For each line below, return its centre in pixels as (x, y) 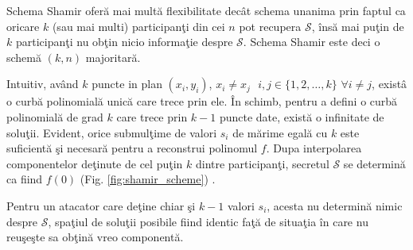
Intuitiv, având (43, 84)
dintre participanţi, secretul (262, 163)
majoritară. (113, 57)
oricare (23, 26)
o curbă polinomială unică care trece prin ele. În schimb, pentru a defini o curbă (202, 101)
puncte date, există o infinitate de (302, 116)
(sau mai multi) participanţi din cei (138, 26)
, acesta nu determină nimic (335, 205)
